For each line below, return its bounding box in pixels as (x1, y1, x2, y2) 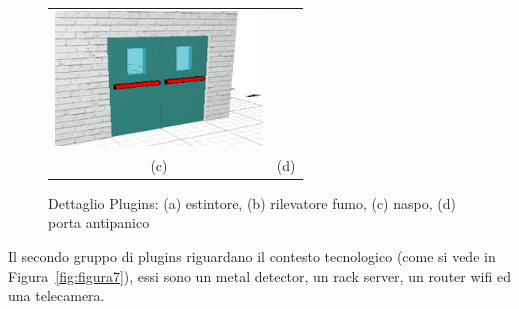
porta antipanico (48, 212, 150, 233)
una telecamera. (8, 285, 105, 306)
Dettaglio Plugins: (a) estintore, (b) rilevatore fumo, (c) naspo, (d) (48, 192, 456, 213)
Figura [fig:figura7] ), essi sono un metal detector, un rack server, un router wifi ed (8, 265, 511, 286)
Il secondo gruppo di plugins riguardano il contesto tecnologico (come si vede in (8, 245, 496, 266)
